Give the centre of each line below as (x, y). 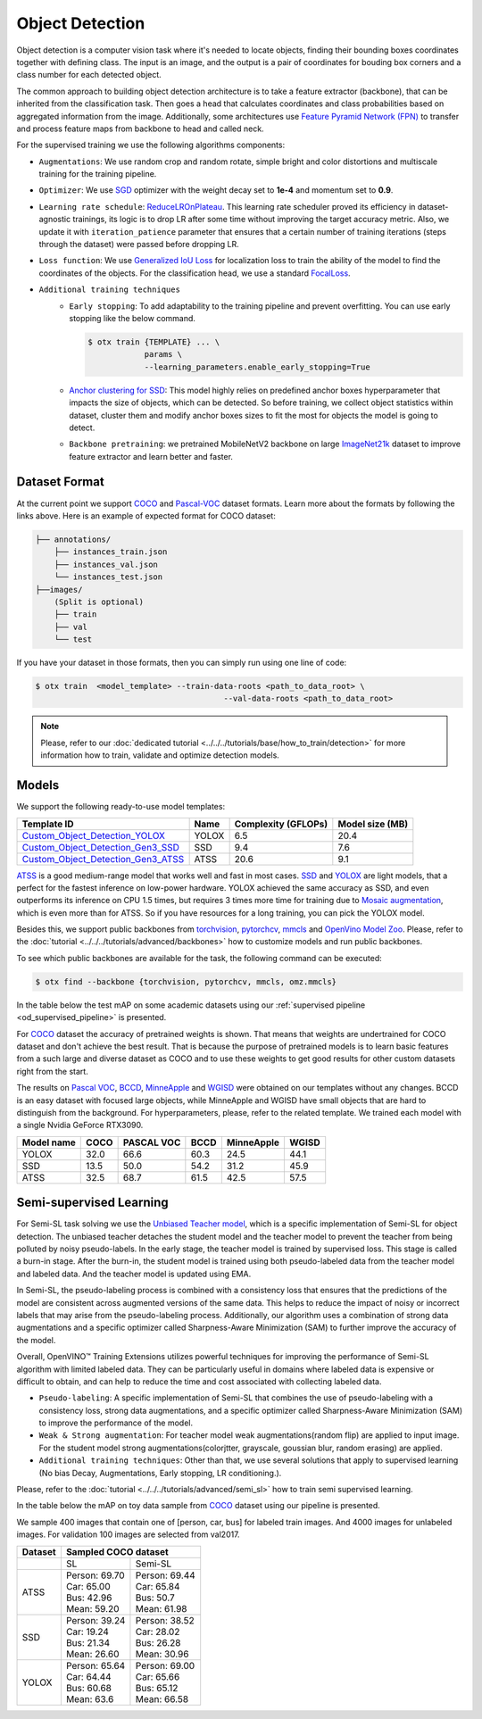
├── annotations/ (73, 539)
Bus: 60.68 (88, 1688)
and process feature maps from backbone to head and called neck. (140, 129)
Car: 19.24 (87, 1632)
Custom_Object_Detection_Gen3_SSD (101, 847)
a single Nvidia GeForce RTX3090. (80, 1125)
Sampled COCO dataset (117, 1551)
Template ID (48, 824)
